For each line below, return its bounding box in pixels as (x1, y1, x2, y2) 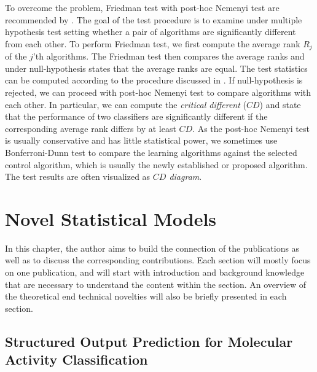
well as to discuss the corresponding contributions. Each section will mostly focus (5, 254, 311, 266)
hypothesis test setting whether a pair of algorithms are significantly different (5, 25, 296, 38)
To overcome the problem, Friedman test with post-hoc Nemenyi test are (5, 1, 280, 14)
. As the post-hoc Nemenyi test (192, 122, 310, 134)
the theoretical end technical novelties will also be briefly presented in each (5, 290, 287, 303)
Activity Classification (5, 350, 148, 369)
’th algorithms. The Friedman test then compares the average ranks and (33, 50, 305, 63)
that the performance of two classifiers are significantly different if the (5, 110, 268, 123)
